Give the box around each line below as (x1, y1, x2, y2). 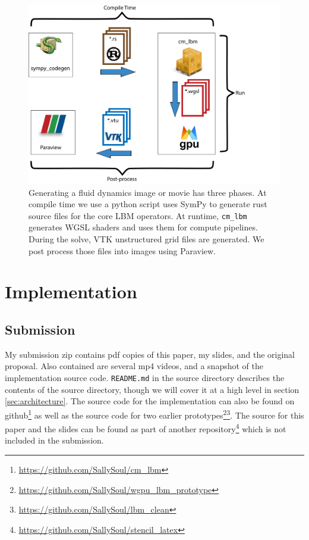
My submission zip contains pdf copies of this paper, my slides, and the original (5, 348, 295, 360)
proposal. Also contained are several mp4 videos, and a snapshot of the (5, 360, 263, 372)
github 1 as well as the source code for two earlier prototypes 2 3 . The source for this (5, 407, 304, 421)
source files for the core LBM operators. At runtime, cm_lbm (29, 209, 247, 221)
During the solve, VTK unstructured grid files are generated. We (29, 233, 264, 245)
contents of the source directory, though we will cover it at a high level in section (5, 383, 299, 395)
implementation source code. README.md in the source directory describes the (5, 372, 285, 383)
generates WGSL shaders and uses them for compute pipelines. (29, 221, 258, 233)
